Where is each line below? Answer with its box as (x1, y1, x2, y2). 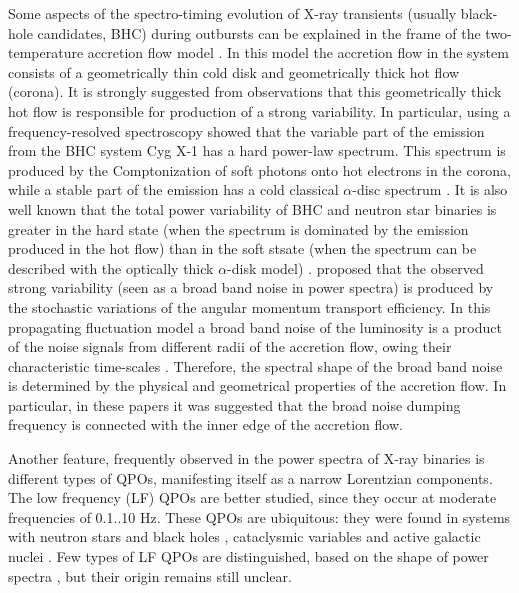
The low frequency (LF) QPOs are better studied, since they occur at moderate (8, 487, 497, 508)
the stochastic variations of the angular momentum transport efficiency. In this (8, 296, 491, 317)
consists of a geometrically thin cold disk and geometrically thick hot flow (8, 61, 460, 82)
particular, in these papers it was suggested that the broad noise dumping (8, 394, 461, 415)
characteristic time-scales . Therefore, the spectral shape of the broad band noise (8, 355, 503, 376)
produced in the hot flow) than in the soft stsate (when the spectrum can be (8, 238, 477, 259)
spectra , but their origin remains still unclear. (8, 565, 292, 586)
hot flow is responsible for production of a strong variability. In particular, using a (8, 100, 511, 121)
